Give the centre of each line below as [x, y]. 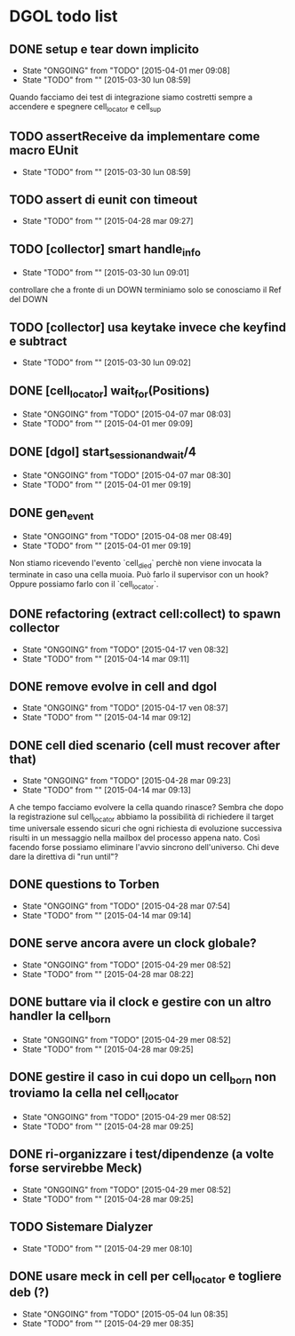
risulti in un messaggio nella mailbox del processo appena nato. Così [135, 838]
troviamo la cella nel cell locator [94, 1094]
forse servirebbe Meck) [76, 1169]
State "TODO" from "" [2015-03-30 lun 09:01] [105, 273]
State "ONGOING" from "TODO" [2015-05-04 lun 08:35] [125, 1314]
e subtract [38, 341]
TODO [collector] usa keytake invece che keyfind [148, 327]
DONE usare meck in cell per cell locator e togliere [146, 1277]
